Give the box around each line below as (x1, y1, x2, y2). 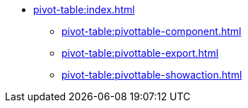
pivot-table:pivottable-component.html (61, 25, 242, 37)
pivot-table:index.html (33, 4, 135, 15)
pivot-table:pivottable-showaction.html (61, 69, 242, 81)
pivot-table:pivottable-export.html (61, 47, 219, 59)
